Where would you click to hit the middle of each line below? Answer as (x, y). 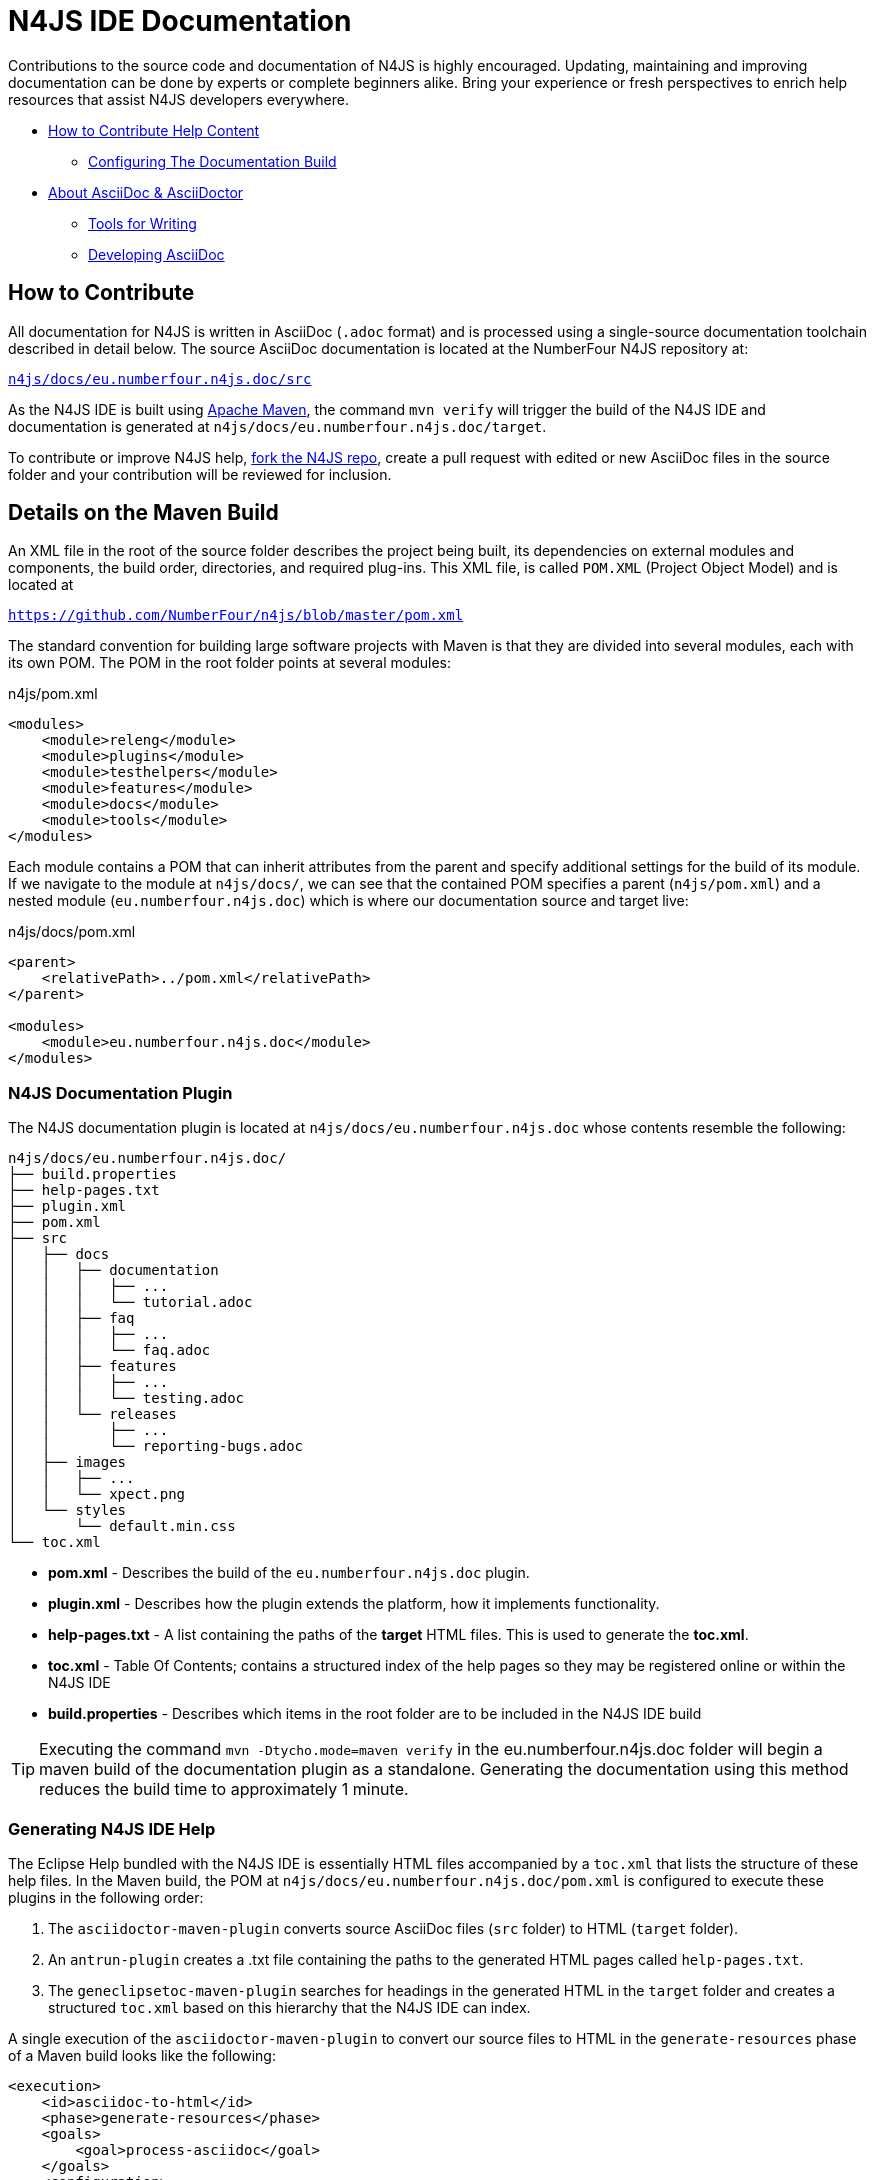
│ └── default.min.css (122, 1526)
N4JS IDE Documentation (180, 21)
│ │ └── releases (92, 1414)
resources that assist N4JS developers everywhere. (178, 99)
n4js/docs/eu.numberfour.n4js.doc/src (160, 378)
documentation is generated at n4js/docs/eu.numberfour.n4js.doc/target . (277, 426)
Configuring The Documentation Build (212, 161)
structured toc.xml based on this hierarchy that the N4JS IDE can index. (289, 2007)
